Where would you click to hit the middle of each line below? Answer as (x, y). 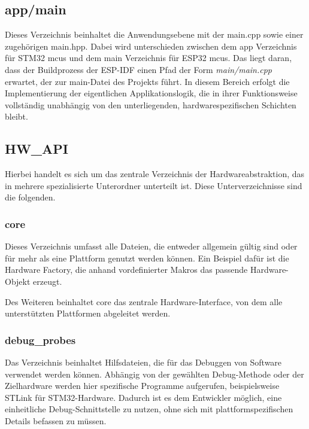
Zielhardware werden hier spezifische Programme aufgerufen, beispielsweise (142, 386)
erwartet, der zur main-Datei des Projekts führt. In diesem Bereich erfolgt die (147, 81)
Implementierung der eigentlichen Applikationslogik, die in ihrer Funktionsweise (151, 93)
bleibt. (16, 116)
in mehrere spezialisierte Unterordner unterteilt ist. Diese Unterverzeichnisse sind (154, 185)
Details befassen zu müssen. (56, 420)
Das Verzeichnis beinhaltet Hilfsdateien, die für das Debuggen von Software (143, 362)
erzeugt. (48, 281)
